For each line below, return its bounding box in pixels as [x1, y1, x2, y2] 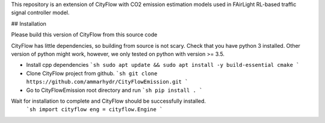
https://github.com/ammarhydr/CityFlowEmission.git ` [26, 78, 188, 85]
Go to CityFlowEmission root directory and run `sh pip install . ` [26, 87, 203, 94]
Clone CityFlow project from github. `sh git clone [26, 69, 158, 77]
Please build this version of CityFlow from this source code [11, 31, 158, 38]
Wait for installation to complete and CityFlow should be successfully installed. [11, 97, 206, 104]
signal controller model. [11, 9, 70, 16]
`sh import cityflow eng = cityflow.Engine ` [26, 106, 163, 113]
